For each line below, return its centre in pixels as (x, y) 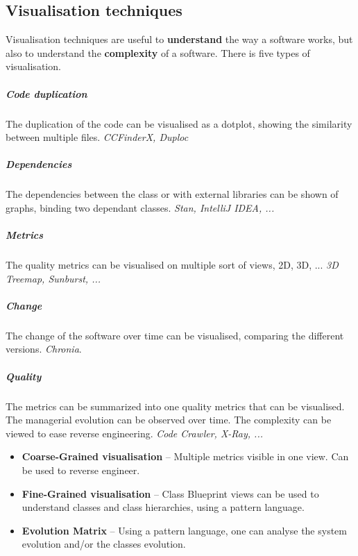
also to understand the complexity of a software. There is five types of (158, 52)
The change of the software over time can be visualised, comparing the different (175, 335)
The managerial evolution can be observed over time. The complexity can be (169, 420)
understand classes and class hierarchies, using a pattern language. (163, 507)
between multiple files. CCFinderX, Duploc (97, 137)
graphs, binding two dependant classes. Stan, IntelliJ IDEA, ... (140, 207)
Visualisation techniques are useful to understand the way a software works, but (179, 39)
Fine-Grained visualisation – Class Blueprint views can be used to (170, 493)
